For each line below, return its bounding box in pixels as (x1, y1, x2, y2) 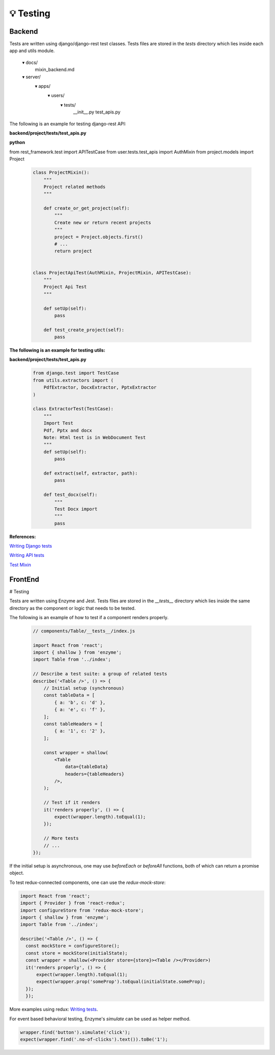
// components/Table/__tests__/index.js (33, 628, 135, 634)
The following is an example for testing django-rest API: (9, 121, 126, 127)
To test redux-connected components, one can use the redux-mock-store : (9, 879, 166, 885)
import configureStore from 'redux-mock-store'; (20, 907, 144, 913)
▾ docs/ (22, 59, 38, 65)
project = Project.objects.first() (54, 234, 144, 240)
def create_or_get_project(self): (43, 205, 130, 212)
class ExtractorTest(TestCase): (33, 406, 114, 412)
